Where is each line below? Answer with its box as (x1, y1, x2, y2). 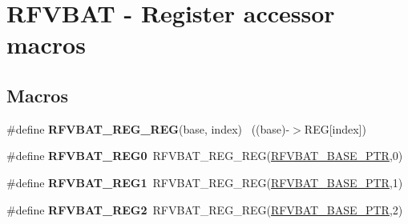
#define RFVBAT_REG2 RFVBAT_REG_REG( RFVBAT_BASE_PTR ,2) (6, 201, 403, 218)
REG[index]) (304, 120, 366, 137)
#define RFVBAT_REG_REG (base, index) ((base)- (6, 120, 290, 137)
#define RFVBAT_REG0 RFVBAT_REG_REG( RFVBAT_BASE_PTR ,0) (6, 147, 403, 164)
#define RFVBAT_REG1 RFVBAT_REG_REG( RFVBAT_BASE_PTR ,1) (6, 174, 403, 190)
